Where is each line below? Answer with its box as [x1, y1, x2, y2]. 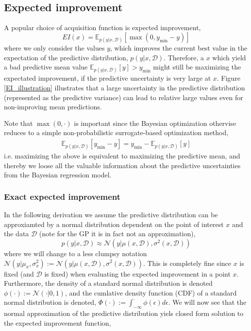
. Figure [217, 73, 240, 83]
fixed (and [4, 268, 34, 279]
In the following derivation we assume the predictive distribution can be [4, 209, 218, 220]
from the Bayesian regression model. [4, 170, 112, 180]
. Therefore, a [164, 52, 204, 62]
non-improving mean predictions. [4, 102, 102, 112]
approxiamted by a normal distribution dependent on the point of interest [4, 219, 224, 229]
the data [4, 228, 29, 239]
